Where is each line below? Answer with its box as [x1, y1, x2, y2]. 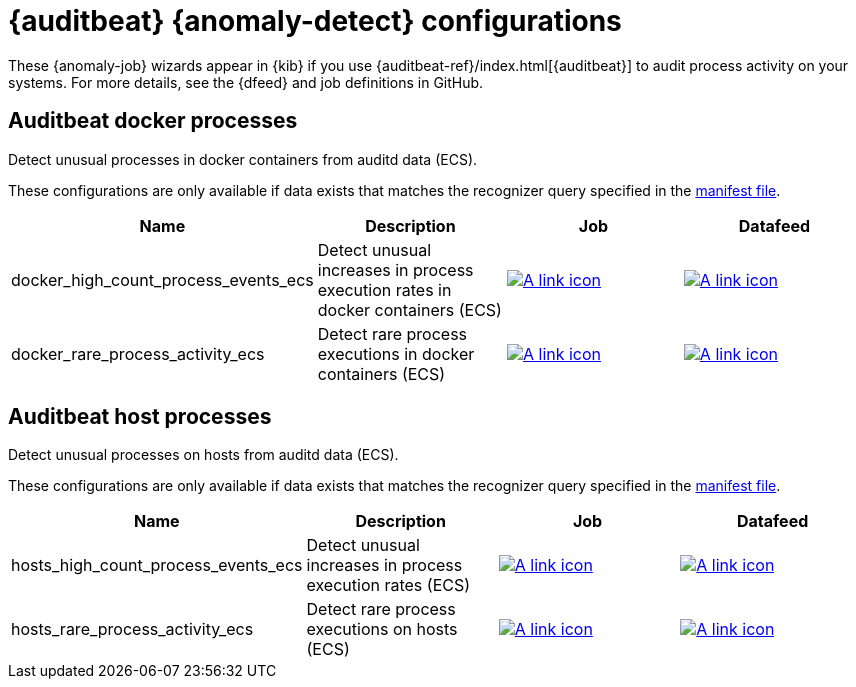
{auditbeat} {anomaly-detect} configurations [8, 4, 622, 38]
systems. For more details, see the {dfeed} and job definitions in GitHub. [8, 73, 484, 91]
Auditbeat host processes [8, 404, 272, 430]
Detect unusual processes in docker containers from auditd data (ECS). [8, 150, 478, 168]
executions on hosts [306, 619, 458, 640]
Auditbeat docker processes [8, 108, 298, 134]
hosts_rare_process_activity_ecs [11, 619, 254, 640]
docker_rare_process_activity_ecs [11, 343, 265, 364]
